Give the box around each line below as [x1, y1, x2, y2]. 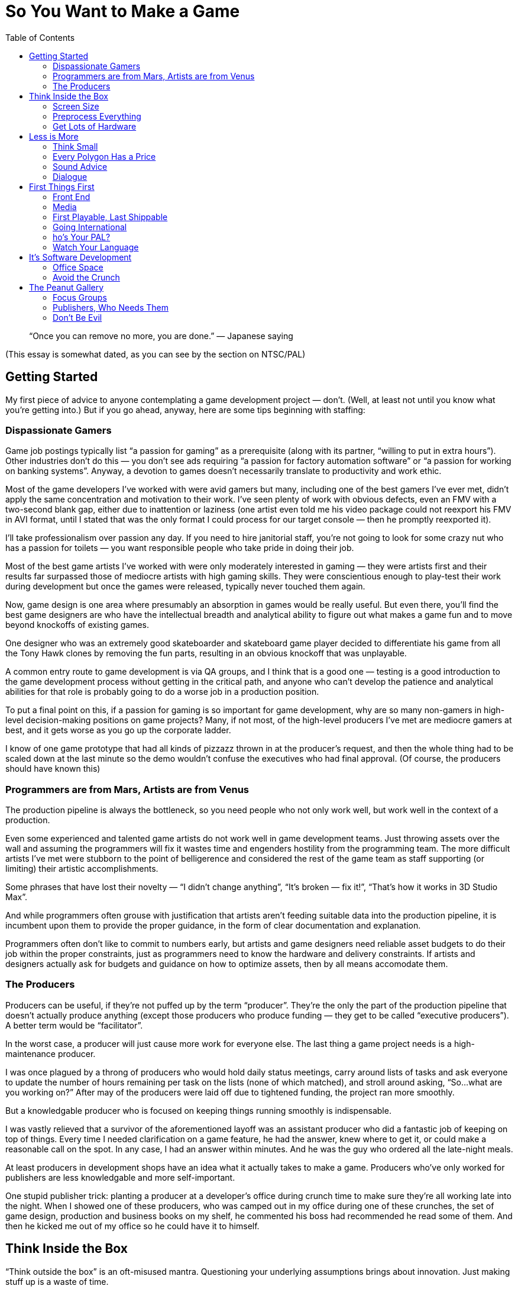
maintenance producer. [5, 1048, 96, 1059]
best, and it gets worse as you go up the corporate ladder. [5, 725, 231, 736]
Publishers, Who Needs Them [53, 302, 169, 312]
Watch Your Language [53, 241, 139, 252]
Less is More [29, 131, 79, 141]
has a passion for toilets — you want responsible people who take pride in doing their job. [5, 543, 354, 553]
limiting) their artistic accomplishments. [5, 863, 158, 874]
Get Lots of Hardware [53, 121, 137, 131]
